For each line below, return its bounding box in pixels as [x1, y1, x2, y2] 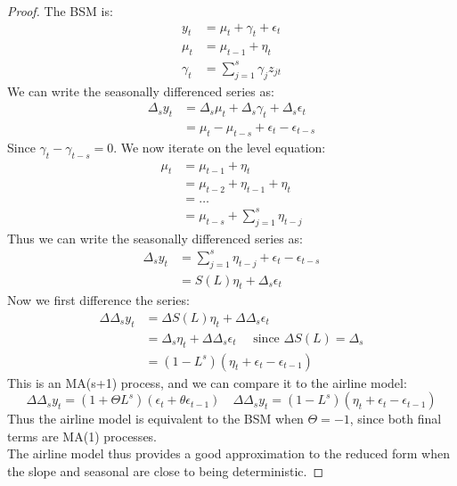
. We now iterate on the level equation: [113, 137, 326, 156]
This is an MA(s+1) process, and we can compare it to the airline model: [7, 373, 407, 391]
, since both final [349, 409, 442, 428]
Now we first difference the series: [7, 291, 190, 309]
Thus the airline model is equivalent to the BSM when [7, 409, 304, 428]
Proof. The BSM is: [7, 2, 113, 20]
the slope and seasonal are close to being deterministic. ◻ [7, 462, 324, 481]
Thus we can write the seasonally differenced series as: [7, 228, 303, 247]
